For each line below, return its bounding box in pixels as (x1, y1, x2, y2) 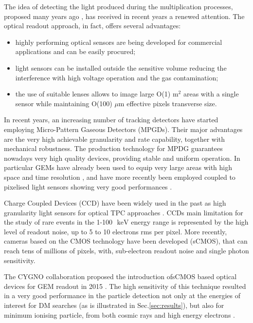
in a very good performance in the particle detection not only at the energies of (4, 290, 240, 301)
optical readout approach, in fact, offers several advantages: (4, 20, 181, 31)
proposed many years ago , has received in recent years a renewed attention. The (4, 11, 245, 21)
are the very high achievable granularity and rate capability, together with (4, 133, 225, 144)
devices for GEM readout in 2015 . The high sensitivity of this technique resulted (4, 281, 246, 291)
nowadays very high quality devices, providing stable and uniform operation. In (4, 152, 240, 163)
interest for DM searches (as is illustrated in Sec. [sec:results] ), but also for (4, 300, 224, 310)
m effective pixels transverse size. (118, 98, 217, 108)
